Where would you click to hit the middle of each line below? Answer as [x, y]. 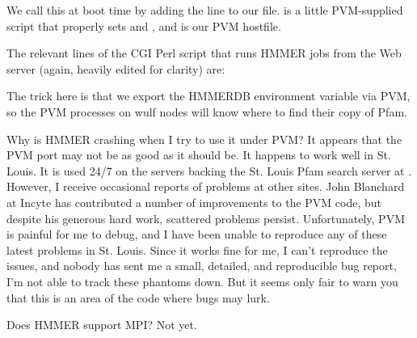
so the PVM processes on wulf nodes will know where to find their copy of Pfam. [207, 111]
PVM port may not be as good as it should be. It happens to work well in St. [199, 155]
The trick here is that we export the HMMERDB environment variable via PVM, [208, 96]
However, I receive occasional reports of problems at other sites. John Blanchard [206, 186]
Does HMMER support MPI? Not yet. [102, 325]
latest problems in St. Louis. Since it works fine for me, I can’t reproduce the [197, 249]
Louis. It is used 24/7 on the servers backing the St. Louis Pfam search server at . [209, 170]
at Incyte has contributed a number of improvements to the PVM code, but [194, 202]
